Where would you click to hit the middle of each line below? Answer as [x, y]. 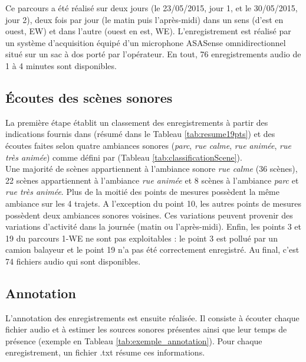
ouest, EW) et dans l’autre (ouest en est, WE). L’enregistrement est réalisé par [148, 31]
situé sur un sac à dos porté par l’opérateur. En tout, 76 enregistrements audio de [153, 54]
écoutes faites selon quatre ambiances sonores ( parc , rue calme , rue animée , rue [148, 145]
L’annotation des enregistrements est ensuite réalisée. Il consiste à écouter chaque [152, 317]
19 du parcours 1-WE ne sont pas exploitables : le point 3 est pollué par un [142, 238]
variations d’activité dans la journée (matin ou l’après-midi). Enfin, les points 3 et [154, 226]
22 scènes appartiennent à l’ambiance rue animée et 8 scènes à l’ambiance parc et [152, 180]
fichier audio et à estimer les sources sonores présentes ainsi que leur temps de [146, 329]
